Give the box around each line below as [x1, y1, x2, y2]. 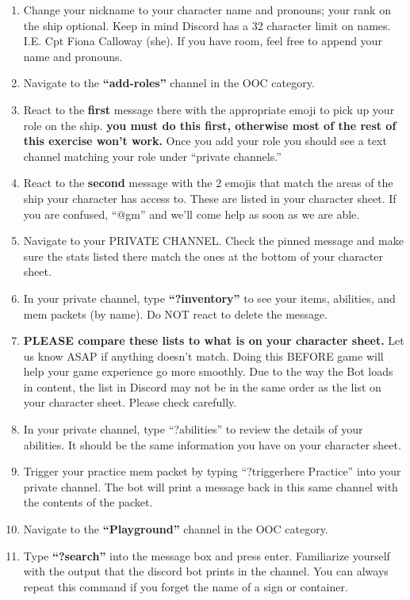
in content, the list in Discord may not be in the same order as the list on [23, 378, 381, 395]
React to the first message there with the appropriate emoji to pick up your [23, 101, 395, 117]
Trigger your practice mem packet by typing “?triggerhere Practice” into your [23, 463, 401, 480]
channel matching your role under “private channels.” [23, 147, 282, 164]
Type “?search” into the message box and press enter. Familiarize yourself [23, 547, 390, 564]
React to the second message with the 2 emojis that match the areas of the [23, 174, 393, 191]
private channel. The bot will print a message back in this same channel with [23, 478, 398, 495]
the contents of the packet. [23, 494, 153, 510]
